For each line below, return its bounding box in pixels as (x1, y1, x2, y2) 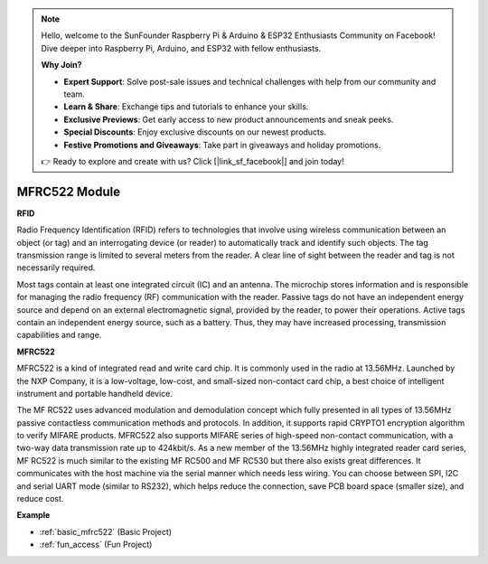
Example (16, 510, 51, 521)
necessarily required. (16, 262, 96, 273)
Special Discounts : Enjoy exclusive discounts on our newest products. (63, 127, 327, 137)
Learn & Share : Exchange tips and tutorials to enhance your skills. (63, 101, 309, 112)
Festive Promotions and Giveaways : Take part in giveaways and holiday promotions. (63, 139, 381, 150)
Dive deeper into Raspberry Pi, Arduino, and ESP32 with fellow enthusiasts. (41, 42, 322, 53)
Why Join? (41, 60, 82, 70)
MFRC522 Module (16, 183, 121, 199)
